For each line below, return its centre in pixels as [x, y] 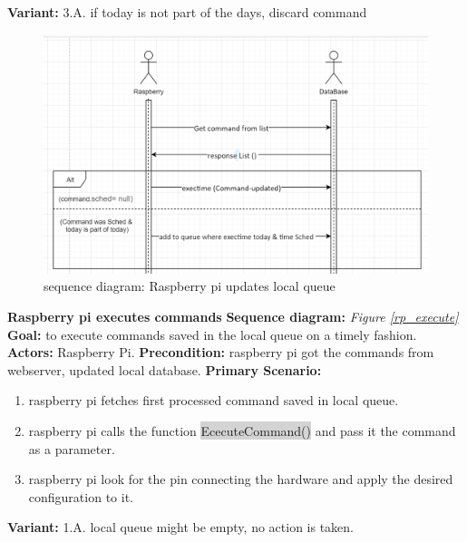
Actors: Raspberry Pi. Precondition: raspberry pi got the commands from [221, 352]
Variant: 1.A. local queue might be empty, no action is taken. [180, 527]
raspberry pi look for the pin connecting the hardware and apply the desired [241, 479]
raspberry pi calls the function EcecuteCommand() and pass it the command [242, 430]
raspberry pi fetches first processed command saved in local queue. [214, 400]
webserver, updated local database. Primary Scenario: [165, 369]
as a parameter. [72, 448]
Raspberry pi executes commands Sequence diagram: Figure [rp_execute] [233, 316]
